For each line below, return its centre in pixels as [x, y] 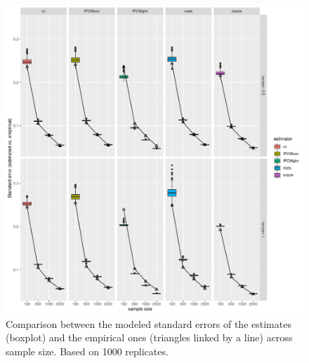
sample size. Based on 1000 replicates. [87, 351]
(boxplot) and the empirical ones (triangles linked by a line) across [149, 337]
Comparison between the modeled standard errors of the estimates [149, 323]
